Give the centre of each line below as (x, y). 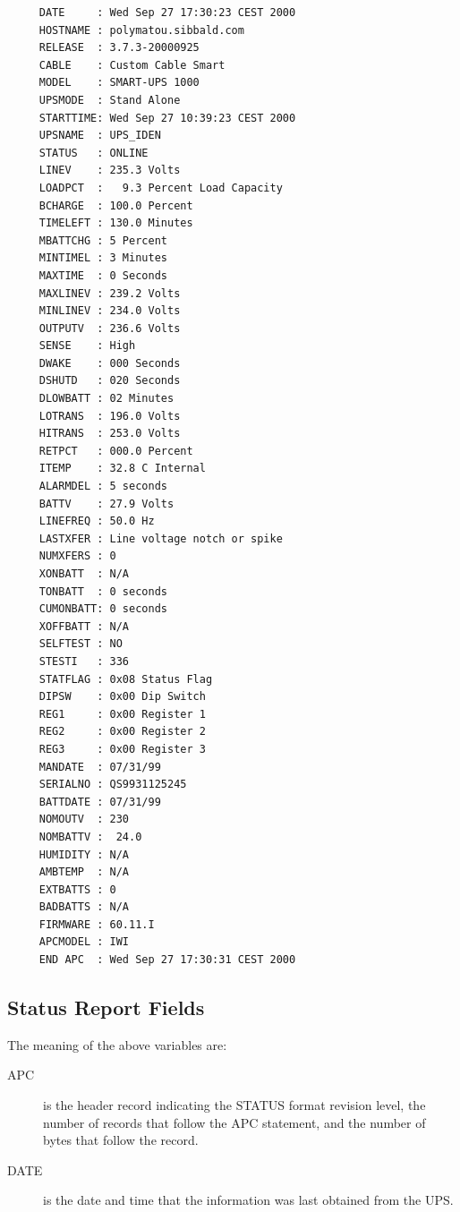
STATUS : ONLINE (94, 153)
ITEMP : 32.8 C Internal (122, 469)
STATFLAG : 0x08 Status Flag (126, 679)
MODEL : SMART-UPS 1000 (119, 83)
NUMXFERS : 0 (77, 556)
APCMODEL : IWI (84, 942)
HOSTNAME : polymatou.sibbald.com (141, 30)
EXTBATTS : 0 (77, 889)
